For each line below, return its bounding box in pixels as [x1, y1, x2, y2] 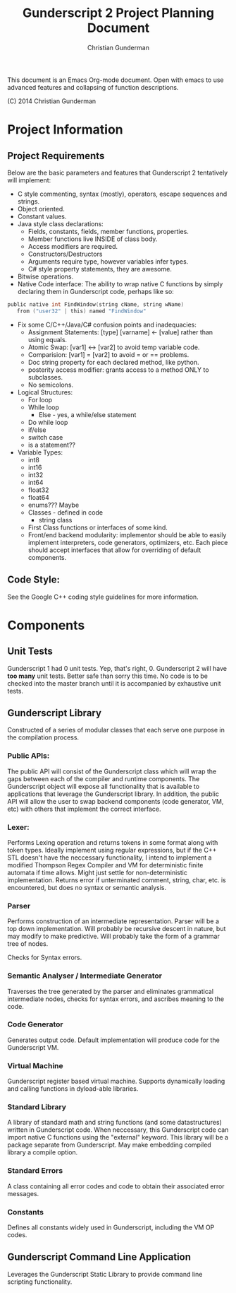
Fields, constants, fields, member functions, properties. [27, 227, 189, 235]
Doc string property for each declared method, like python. [27, 358, 199, 366]
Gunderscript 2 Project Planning [22, 5, 215, 21]
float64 [27, 493, 49, 501]
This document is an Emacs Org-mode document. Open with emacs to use [7, 76, 224, 84]
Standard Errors [7, 1166, 63, 1176]
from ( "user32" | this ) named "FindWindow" [16, 308, 147, 315]
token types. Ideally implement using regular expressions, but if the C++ [7, 846, 217, 854]
